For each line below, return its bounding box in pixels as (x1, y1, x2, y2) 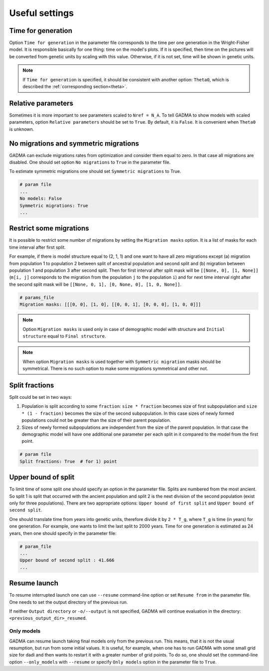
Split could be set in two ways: (9, 394, 72, 400)
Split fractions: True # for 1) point (19, 459, 117, 464)
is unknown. (9, 126, 34, 132)
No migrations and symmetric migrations (9, 139, 139, 148)
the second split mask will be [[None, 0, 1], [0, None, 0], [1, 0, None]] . (9, 281, 182, 287)
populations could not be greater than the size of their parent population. (21, 417, 171, 423)
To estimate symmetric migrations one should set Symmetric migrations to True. (9, 168, 181, 174)
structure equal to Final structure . (22, 333, 107, 339)
